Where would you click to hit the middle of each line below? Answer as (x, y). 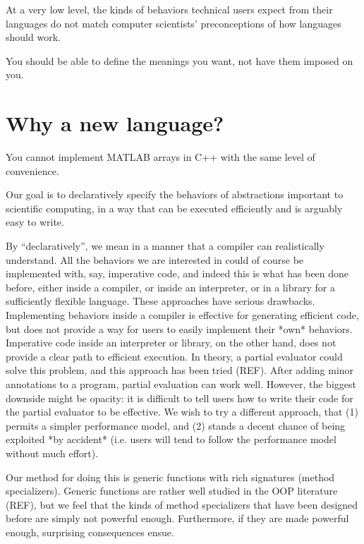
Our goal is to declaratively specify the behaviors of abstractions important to (175, 194)
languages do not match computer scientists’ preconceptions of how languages (174, 23)
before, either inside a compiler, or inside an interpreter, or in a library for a (170, 287)
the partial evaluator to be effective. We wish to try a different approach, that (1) (182, 412)
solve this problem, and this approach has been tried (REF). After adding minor (180, 370)
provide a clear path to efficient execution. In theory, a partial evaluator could (174, 356)
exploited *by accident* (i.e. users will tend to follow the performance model (171, 439)
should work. (33, 37)
